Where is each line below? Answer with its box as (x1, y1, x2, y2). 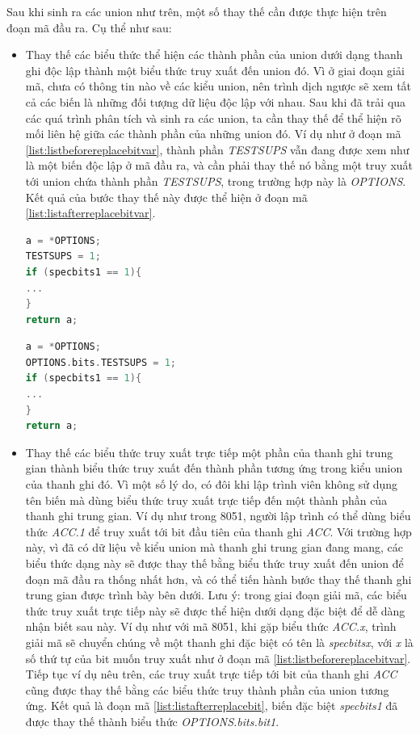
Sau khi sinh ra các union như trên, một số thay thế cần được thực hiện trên (6, 3, 387, 19)
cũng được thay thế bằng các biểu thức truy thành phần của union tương (25, 681, 389, 698)
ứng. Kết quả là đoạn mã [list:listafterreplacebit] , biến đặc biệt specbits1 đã (25, 697, 398, 714)
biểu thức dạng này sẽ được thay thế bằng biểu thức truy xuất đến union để (25, 555, 404, 571)
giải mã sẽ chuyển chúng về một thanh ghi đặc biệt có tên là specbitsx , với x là (25, 633, 414, 650)
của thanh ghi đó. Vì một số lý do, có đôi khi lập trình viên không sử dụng (25, 476, 398, 493)
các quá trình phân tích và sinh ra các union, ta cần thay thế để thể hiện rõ (25, 109, 401, 126)
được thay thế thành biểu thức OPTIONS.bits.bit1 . (25, 712, 279, 729)
